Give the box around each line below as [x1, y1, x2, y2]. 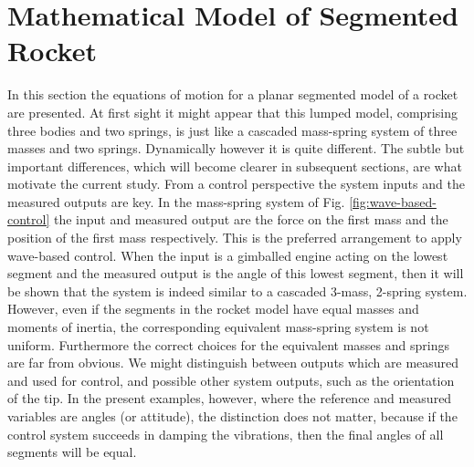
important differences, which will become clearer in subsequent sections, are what [7, 156, 462, 175]
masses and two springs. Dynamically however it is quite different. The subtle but [7, 139, 465, 158]
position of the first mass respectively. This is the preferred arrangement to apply [7, 228, 462, 247]
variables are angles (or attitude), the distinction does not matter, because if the [7, 407, 458, 425]
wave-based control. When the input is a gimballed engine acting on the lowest [7, 245, 448, 265]
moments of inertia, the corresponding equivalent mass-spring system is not [7, 317, 429, 337]
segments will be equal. [7, 442, 137, 462]
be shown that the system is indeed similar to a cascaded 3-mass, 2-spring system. [7, 281, 468, 300]
